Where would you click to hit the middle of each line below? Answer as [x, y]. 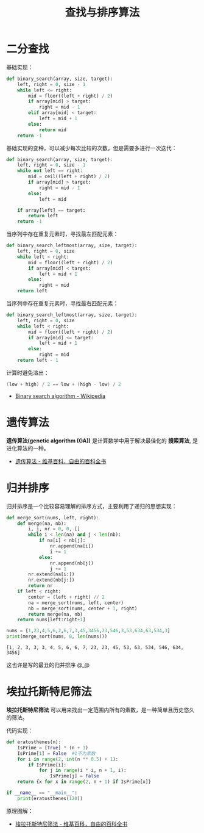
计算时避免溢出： [28, 372]
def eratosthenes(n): [34, 742]
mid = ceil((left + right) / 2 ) [69, 177]
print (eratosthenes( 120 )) [50, 798]
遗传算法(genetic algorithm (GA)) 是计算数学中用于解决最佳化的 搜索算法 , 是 [102, 441]
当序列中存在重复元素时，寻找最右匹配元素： [62, 303]
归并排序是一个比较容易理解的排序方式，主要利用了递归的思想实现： [92, 506]
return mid [53, 130]
